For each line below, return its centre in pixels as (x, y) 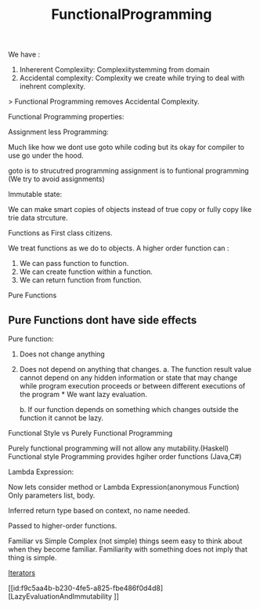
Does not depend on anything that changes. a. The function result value (135, 369)
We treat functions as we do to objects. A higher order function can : (119, 248)
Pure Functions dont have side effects (103, 320)
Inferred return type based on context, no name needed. (99, 511)
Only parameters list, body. (52, 495)
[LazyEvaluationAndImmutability (60, 596)
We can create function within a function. (86, 272)
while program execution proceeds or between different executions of (132, 386)
